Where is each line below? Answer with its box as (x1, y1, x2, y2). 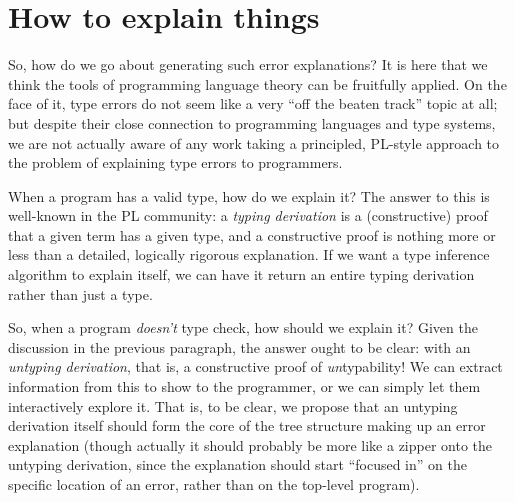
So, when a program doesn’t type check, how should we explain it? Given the (8, 317, 478, 338)
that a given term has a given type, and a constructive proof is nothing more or (8, 224, 496, 245)
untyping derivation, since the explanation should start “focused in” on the (8, 454, 467, 475)
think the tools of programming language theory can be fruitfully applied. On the (8, 73, 507, 94)
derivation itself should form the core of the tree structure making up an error (8, 415, 486, 436)
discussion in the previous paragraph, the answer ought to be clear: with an (8, 336, 471, 357)
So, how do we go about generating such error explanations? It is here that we (8, 54, 488, 75)
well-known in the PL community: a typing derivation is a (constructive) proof (8, 205, 488, 226)
